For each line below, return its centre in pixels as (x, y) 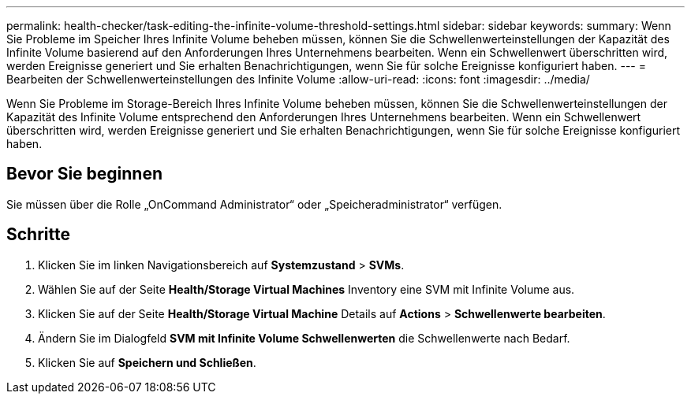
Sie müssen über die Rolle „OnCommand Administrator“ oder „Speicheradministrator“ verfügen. (254, 204)
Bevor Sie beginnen (85, 174)
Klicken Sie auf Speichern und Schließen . (147, 362)
